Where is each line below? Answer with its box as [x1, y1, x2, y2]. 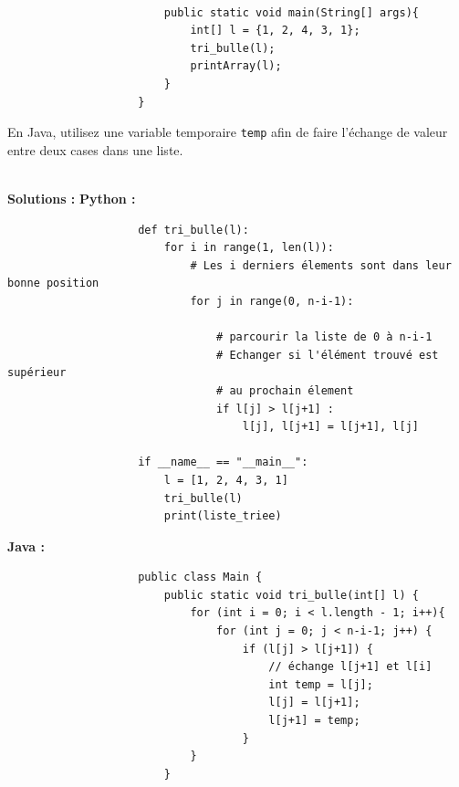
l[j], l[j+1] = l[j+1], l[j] [242, 420, 420, 434]
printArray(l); [190, 59, 282, 73]
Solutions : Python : [7, 189, 136, 207]
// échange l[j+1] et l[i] [268, 660, 433, 674]
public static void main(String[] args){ [163, 5, 420, 19]
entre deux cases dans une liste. [7, 140, 183, 159]
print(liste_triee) [163, 509, 282, 523]
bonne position [7, 277, 99, 290]
